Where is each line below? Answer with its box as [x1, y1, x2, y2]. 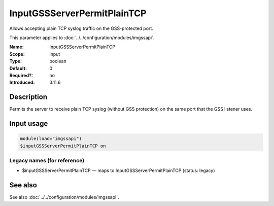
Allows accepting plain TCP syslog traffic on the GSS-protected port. [9, 25, 153, 31]
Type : [9, 58, 22, 64]
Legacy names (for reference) [9, 157, 85, 164]
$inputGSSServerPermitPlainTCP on [20, 143, 106, 149]
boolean [49, 58, 67, 64]
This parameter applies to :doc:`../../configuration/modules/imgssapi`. [9, 35, 155, 41]
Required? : [9, 72, 33, 78]
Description [9, 93, 48, 101]
